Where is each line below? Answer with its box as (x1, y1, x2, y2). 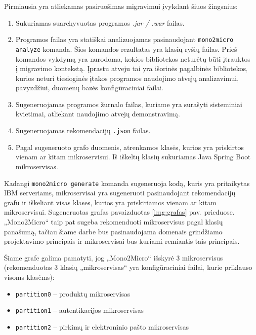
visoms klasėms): (4, 271, 55, 282)
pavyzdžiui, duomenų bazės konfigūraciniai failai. (15, 82, 164, 93)
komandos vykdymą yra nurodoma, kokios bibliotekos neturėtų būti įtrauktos (15, 53, 251, 64)
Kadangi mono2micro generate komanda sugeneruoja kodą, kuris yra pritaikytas (4, 178, 250, 188)
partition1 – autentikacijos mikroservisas (15, 305, 144, 315)
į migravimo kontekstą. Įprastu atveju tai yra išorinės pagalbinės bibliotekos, (15, 63, 248, 74)
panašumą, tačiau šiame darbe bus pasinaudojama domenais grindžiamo (4, 226, 222, 236)
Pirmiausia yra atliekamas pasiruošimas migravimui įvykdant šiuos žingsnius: (4, 1, 238, 11)
